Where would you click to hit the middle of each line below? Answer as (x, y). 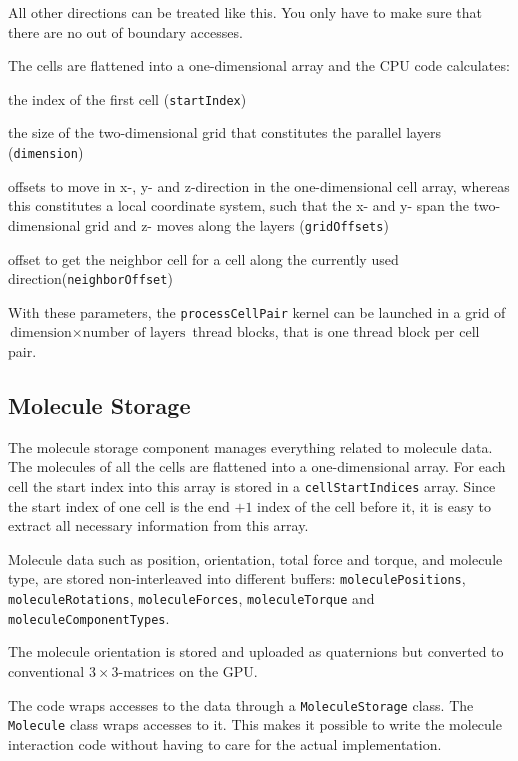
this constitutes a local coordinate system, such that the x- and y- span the (238, 205)
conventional (46, 671)
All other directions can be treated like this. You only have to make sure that (245, 12)
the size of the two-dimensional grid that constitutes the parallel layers (224, 132)
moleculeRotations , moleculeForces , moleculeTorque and (191, 598)
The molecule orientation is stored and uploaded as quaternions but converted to (256, 651)
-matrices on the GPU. (188, 671)
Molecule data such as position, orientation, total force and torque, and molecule (255, 558)
